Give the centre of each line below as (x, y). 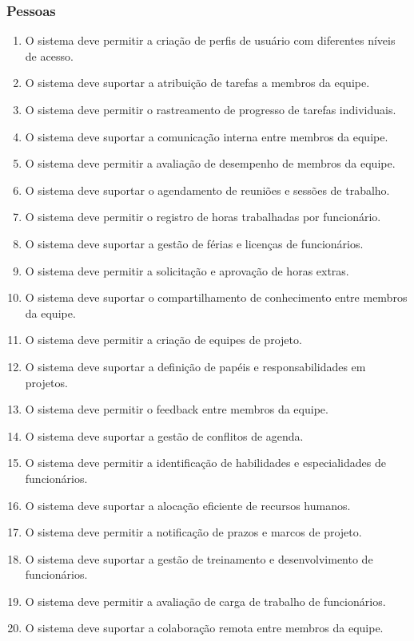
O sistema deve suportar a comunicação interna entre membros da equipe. (207, 136)
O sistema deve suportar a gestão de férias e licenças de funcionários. (194, 243)
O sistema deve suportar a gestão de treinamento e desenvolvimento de (199, 558)
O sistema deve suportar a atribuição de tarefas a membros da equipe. (197, 83)
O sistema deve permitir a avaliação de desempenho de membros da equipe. (210, 163)
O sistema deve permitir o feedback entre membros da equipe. (177, 409)
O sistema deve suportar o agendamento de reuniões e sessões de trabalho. (207, 190)
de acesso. (49, 55)
